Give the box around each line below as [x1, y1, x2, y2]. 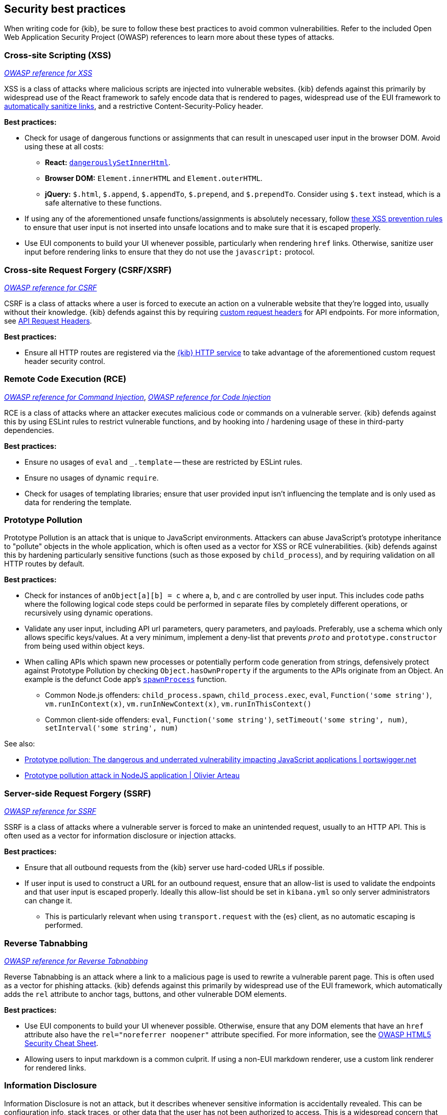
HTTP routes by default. [4, 559, 85, 568]
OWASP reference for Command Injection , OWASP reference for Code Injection [4, 392, 271, 401]
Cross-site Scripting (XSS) [4, 50, 111, 60]
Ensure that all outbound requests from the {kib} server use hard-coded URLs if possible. [25, 863, 325, 872]
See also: [4, 739, 35, 748]
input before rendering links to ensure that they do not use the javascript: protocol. [25, 247, 315, 257]
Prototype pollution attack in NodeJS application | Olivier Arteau [25, 771, 240, 780]
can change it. [25, 896, 73, 905]
